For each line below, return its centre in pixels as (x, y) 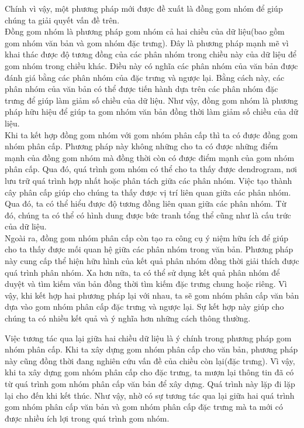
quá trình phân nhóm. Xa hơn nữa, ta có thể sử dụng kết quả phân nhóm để (142, 272)
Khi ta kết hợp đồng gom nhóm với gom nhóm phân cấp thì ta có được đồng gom (151, 134)
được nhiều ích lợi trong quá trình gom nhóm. (87, 418)
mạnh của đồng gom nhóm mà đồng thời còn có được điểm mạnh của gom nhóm (150, 157)
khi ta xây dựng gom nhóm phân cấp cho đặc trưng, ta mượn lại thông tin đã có (149, 372)
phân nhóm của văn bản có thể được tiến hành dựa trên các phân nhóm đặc (141, 89)
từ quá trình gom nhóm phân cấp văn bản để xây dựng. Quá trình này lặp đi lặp (150, 384)
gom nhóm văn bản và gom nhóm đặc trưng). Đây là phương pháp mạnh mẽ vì (147, 42)
